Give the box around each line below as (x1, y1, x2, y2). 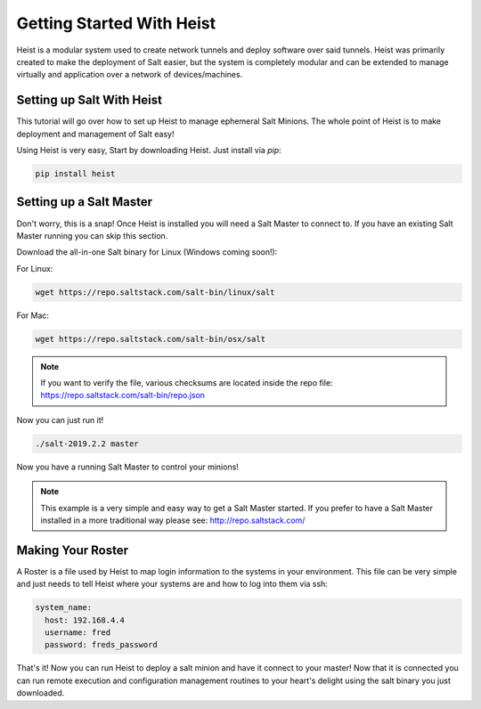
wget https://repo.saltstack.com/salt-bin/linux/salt (35, 287, 275, 297)
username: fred (45, 627, 111, 637)
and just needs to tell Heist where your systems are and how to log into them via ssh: (16, 579, 329, 590)
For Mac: (16, 310, 49, 321)
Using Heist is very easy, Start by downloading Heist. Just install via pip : (16, 145, 282, 156)
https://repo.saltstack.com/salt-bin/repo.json (40, 390, 205, 401)
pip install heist (35, 169, 116, 178)
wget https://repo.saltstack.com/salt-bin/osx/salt (35, 334, 266, 344)
